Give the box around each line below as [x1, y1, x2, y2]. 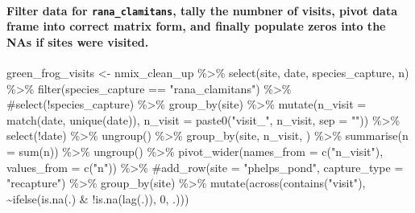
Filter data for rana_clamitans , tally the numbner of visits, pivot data [6, 2, 397, 18]
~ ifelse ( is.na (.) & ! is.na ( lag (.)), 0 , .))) [6, 190, 189, 207]
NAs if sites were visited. [6, 33, 149, 50]
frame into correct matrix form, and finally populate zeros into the [6, 18, 386, 35]
